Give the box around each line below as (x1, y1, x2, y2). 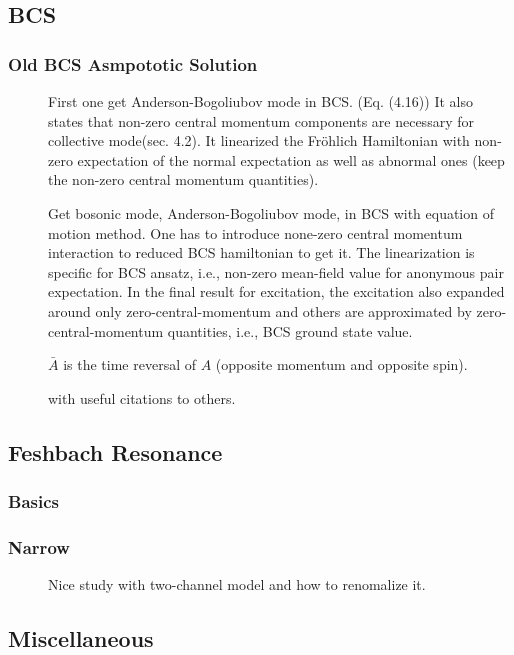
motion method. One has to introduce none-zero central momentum (48, 222, 463, 243)
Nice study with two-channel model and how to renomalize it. (48, 574, 426, 595)
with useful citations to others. (48, 387, 236, 408)
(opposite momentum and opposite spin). (215, 354, 468, 375)
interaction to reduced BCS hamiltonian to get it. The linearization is (48, 242, 475, 263)
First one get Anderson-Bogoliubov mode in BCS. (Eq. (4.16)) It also (48, 91, 473, 111)
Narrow (8, 534, 70, 559)
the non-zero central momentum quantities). (48, 169, 319, 190)
